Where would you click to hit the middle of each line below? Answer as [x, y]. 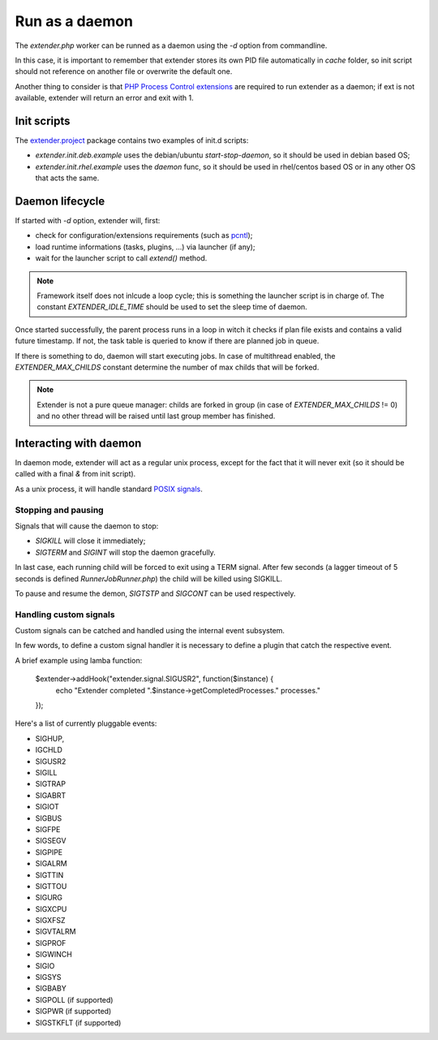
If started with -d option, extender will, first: [88, 221]
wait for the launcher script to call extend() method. [121, 258]
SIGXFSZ [50, 921]
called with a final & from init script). [75, 474]
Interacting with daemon [78, 443]
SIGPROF [51, 943]
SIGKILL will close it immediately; [90, 541]
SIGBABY [51, 988]
